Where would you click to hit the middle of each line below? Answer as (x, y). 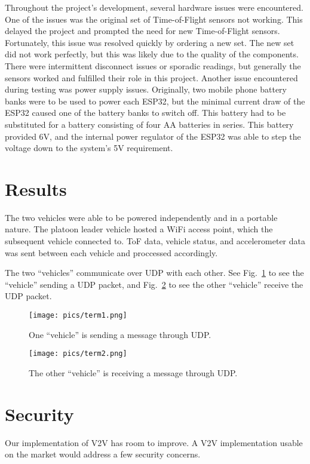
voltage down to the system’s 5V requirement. (89, 148)
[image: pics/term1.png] (78, 315)
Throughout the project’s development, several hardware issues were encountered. (154, 7)
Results (36, 188)
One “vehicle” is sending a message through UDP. (120, 334)
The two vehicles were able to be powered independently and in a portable (141, 217)
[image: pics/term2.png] (78, 354)
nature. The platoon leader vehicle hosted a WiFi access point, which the (139, 229)
